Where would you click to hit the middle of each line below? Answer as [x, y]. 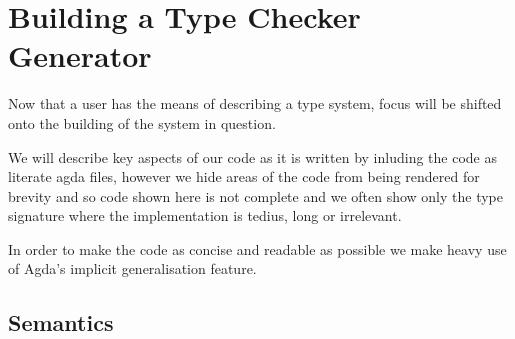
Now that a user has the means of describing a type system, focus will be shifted [255, 103]
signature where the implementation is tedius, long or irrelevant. [205, 215]
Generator [80, 55]
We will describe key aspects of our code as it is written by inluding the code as [252, 156]
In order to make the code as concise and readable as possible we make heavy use [257, 248]
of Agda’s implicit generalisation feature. [132, 268]
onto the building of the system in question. [142, 122]
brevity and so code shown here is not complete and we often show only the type [256, 195]
